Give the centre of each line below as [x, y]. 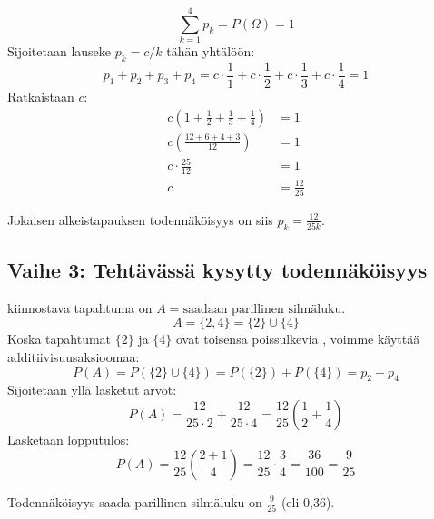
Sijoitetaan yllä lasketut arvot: [92, 390]
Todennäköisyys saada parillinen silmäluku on [135, 501]
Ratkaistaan [41, 96]
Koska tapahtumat [59, 339]
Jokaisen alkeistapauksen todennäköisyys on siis [140, 219]
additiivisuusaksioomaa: [74, 357]
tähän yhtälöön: [211, 51]
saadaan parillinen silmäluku [262, 309]
